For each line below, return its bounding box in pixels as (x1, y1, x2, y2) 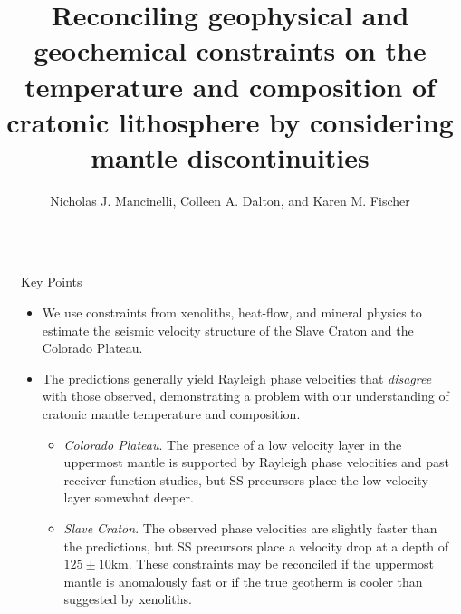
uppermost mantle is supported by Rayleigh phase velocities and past (63, 453, 449, 472)
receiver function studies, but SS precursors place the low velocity (63, 470, 428, 489)
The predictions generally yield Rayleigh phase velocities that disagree (42, 368, 432, 387)
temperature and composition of (24, 67, 436, 104)
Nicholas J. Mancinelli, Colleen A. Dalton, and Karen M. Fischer (50, 190, 410, 210)
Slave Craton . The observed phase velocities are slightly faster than (63, 519, 437, 537)
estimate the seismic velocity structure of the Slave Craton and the (42, 320, 414, 339)
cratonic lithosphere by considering (6, 102, 454, 140)
